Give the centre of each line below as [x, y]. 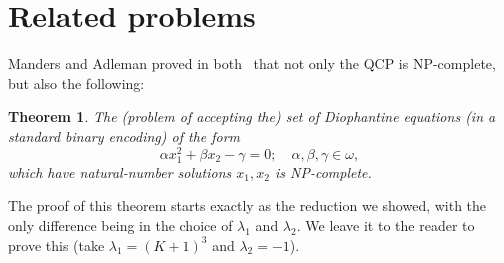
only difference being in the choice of [120, 224]
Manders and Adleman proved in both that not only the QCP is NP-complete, [252, 63]
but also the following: [76, 82]
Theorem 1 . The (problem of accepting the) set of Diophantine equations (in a [252, 116]
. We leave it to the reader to [385, 224]
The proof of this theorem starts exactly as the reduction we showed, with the [247, 205]
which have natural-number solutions [120, 171]
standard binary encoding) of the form [124, 135]
